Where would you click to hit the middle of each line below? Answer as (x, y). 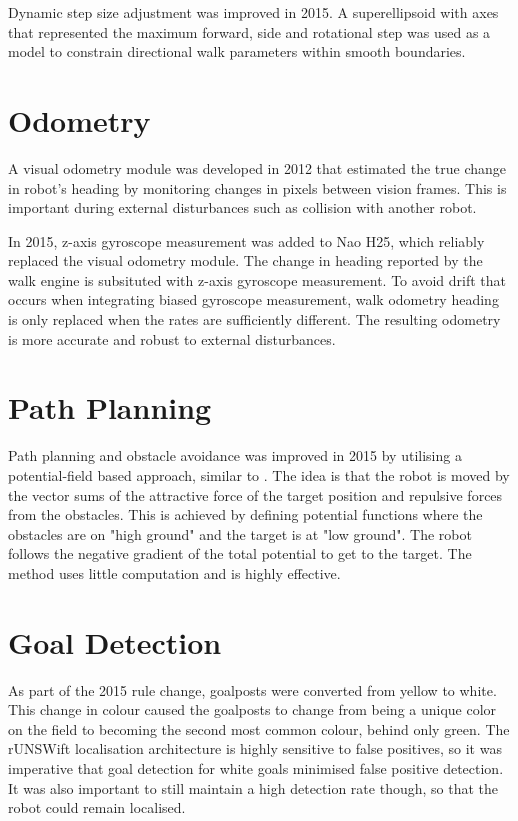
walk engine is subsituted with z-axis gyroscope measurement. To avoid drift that (257, 279)
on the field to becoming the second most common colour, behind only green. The (259, 728)
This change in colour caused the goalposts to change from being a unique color (252, 709)
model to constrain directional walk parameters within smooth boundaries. (237, 51)
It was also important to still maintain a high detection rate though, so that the (253, 787)
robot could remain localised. (97, 807)
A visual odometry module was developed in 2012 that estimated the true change (257, 167)
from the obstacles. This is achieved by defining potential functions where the (245, 514)
